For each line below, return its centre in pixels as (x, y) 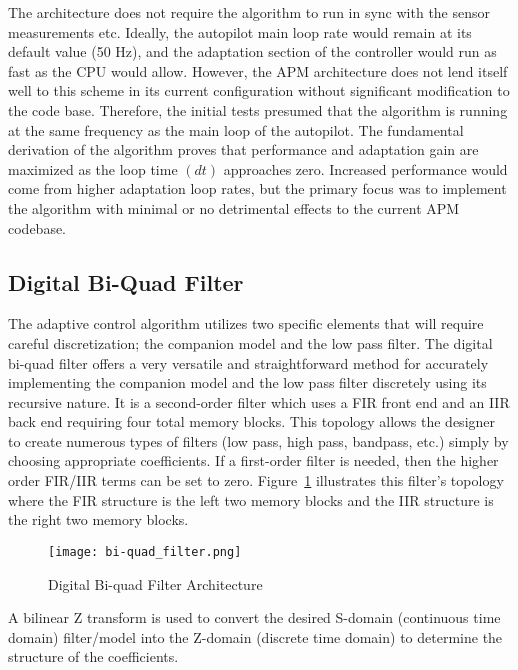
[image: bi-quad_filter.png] (145, 551)
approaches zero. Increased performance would (365, 168)
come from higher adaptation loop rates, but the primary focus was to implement (257, 188)
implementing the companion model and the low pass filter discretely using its (247, 382)
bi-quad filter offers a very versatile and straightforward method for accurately (248, 362)
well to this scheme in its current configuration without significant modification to (259, 90)
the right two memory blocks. (98, 519)
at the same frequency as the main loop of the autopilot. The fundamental (236, 129)
